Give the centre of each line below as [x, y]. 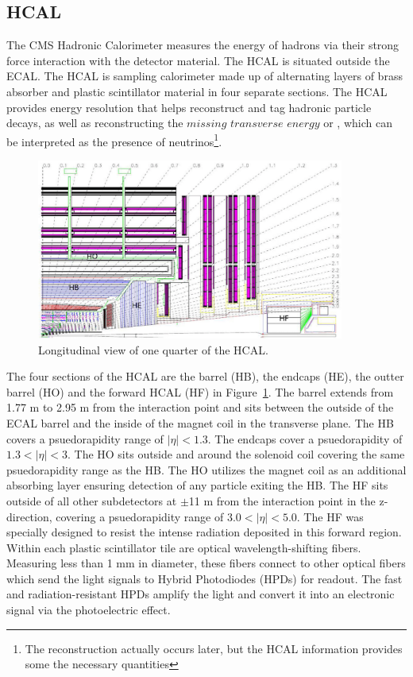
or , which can [358, 123]
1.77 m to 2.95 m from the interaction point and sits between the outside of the [200, 407]
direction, [29, 516]
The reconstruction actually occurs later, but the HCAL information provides [214, 648]
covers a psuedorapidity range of [85, 438]
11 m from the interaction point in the [282, 500]
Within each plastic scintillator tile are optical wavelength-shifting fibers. [184, 547]
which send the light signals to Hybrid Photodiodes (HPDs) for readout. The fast [205, 578]
